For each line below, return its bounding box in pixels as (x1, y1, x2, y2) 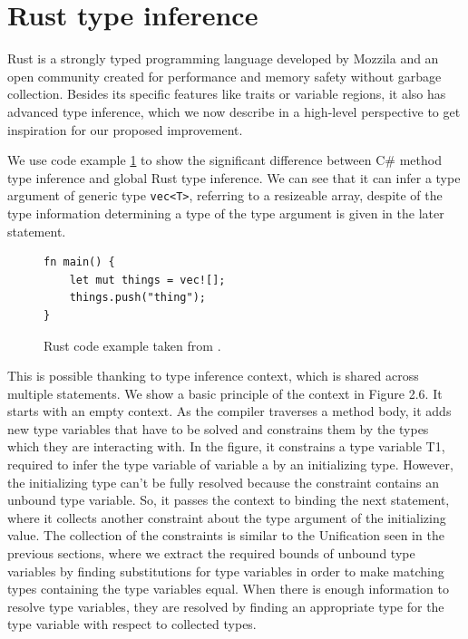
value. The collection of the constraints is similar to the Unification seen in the (7, 526, 444, 545)
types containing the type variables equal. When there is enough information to (7, 579, 449, 598)
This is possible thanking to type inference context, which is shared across (7, 366, 419, 385)
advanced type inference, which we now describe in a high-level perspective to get (7, 102, 461, 121)
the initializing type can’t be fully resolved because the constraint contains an (7, 472, 440, 491)
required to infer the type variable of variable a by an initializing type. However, (7, 455, 453, 474)
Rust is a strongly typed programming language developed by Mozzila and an (7, 49, 439, 68)
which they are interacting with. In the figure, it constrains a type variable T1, (7, 437, 445, 456)
